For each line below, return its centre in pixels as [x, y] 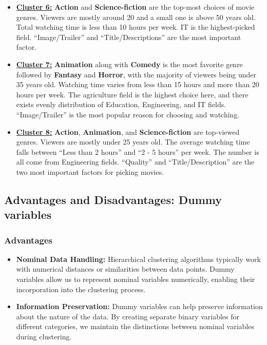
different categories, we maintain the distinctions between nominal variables [135, 326]
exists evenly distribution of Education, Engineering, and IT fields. [121, 104]
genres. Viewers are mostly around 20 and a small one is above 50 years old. [136, 17]
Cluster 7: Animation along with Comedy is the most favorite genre [129, 64]
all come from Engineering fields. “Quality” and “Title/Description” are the [135, 162]
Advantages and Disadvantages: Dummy [113, 199]
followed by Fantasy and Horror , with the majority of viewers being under [136, 74]
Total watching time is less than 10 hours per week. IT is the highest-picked [136, 27]
